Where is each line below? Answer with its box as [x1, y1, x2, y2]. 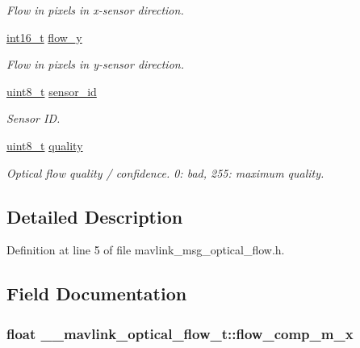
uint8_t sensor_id [6, 82, 97, 99]
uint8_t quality [6, 136, 83, 153]
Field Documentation [6, 281, 187, 306]
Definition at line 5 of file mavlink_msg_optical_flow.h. [6, 241, 285, 258]
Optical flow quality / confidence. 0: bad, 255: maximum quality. [6, 164, 324, 181]
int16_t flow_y [6, 28, 82, 45]
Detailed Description [6, 203, 183, 229]
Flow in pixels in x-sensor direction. [6, 2, 184, 18]
